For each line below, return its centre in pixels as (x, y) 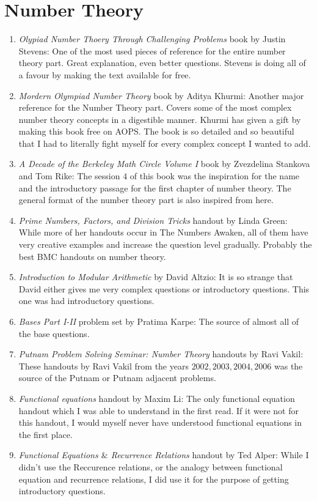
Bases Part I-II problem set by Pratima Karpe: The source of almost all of (159, 321)
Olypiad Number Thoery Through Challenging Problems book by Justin (152, 39)
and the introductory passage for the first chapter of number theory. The (155, 187)
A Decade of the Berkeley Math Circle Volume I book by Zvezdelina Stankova (164, 164)
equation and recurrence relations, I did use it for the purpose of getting (154, 479)
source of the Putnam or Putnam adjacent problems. (117, 378)
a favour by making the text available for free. (105, 74)
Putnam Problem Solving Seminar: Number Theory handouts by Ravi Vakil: (161, 354)
